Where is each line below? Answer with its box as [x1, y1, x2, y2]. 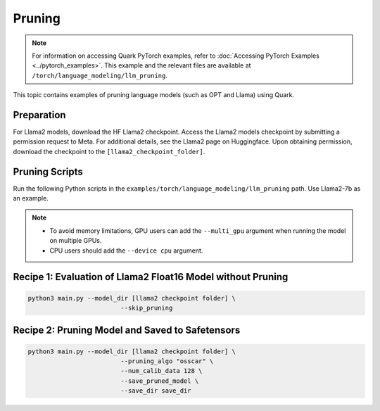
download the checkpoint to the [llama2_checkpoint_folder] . [13, 147, 205, 156]
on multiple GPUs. [49, 236, 102, 245]
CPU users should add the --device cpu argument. [49, 246, 203, 255]
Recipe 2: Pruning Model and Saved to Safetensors [13, 324, 241, 336]
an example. [13, 194, 49, 203]
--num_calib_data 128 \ [120, 367, 203, 375]
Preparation [13, 109, 66, 121]
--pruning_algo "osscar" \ [120, 358, 214, 365]
